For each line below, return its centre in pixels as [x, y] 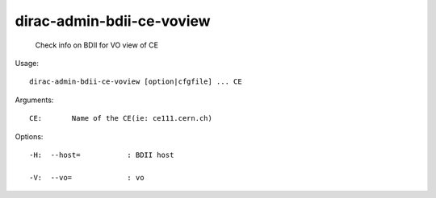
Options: [29, 136]
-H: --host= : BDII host [102, 155]
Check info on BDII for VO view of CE [97, 45]
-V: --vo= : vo [87, 177]
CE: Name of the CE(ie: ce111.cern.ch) [121, 118]
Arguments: [34, 100]
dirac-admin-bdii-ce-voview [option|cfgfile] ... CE [136, 82]
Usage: [27, 63]
